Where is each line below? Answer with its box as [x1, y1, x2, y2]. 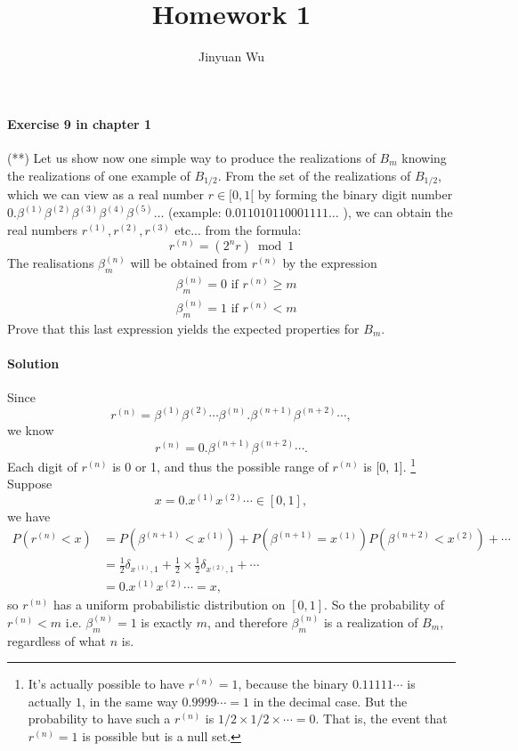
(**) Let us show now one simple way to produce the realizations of [7, 148, 376, 166]
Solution [7, 353, 60, 372]
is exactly [141, 612, 192, 631]
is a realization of [323, 612, 418, 631]
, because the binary [238, 674, 349, 693]
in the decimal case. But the [253, 691, 408, 710]
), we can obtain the [343, 203, 453, 221]
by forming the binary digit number [257, 184, 453, 203]
